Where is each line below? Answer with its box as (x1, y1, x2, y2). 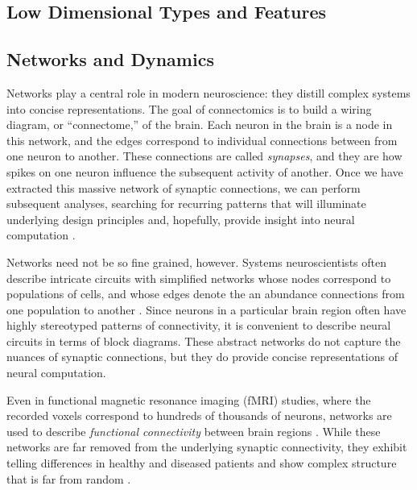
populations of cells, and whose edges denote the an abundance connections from (6, 285, 405, 302)
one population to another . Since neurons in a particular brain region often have (6, 301, 407, 318)
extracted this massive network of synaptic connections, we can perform (6, 179, 361, 196)
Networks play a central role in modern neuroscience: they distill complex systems (6, 84, 411, 101)
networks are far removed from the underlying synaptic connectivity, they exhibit (6, 438, 407, 455)
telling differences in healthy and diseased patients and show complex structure (6, 455, 397, 471)
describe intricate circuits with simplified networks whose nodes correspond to (6, 269, 391, 286)
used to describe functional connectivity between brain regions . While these (6, 422, 381, 439)
